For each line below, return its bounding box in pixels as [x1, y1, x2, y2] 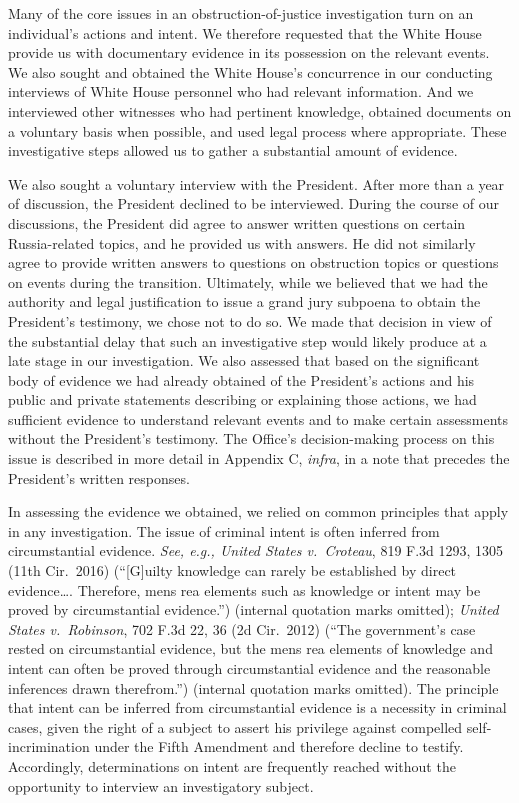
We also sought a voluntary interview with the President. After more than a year [8, 173, 505, 194]
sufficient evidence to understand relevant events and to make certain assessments [8, 408, 508, 429]
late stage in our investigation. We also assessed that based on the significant [8, 350, 480, 371]
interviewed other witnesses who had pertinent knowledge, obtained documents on [8, 100, 512, 121]
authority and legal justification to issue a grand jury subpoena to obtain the [8, 291, 481, 312]
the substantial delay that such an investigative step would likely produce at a [8, 330, 487, 351]
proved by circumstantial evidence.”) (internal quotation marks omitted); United [8, 599, 499, 620]
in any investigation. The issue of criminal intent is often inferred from [8, 520, 440, 541]
